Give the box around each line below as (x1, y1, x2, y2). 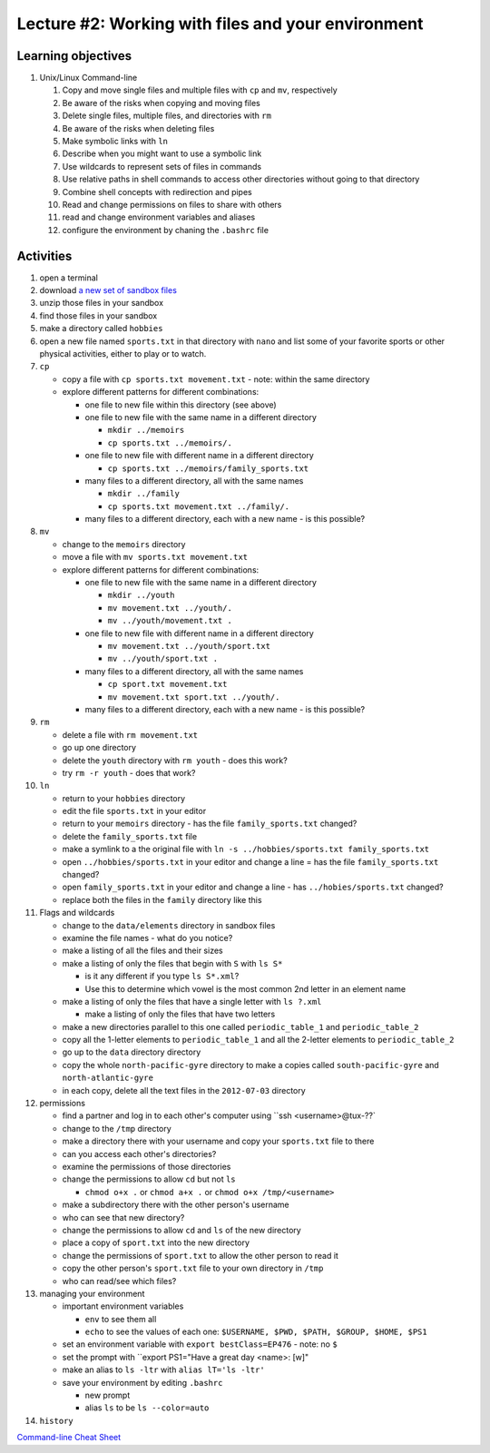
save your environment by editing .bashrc (62, 1377, 223, 1388)
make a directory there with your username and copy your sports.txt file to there (62, 1135, 375, 1147)
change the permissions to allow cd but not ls (62, 1173, 236, 1184)
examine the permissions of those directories (62, 1162, 231, 1172)
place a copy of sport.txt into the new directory (62, 1237, 250, 1248)
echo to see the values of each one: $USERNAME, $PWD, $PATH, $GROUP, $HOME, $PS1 (84, 1326, 427, 1338)
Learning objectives (16, 48, 132, 64)
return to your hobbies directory (62, 792, 186, 803)
